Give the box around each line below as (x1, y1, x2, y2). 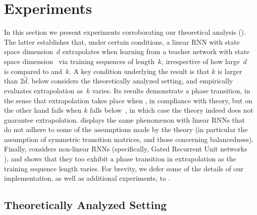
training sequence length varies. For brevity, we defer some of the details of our (4, 163, 244, 173)
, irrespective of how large (161, 56, 240, 66)
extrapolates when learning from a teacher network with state (62, 46, 250, 57)
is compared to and (4, 66, 62, 76)
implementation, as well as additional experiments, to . (4, 173, 170, 183)
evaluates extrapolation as (4, 85, 83, 95)
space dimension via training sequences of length (4, 56, 155, 66)
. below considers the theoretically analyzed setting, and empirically (27, 75, 233, 86)
